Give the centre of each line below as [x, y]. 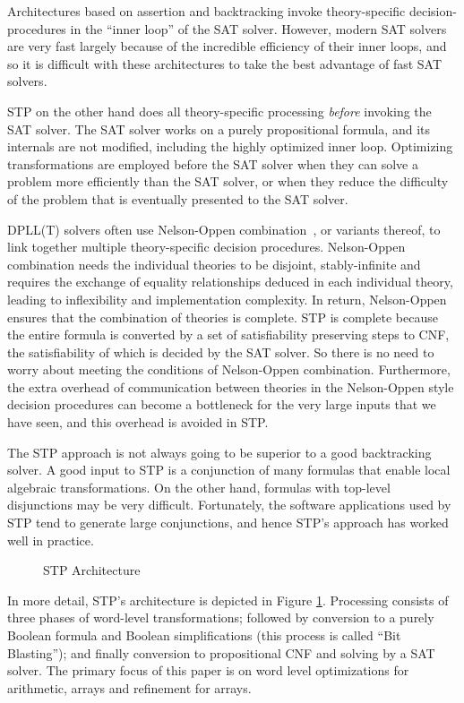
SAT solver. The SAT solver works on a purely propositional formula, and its [219, 129]
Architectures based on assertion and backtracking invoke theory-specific [206, 11]
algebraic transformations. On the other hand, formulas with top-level [199, 487]
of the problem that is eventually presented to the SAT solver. [178, 198]
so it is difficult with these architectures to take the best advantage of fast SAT [225, 63]
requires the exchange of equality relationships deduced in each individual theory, [230, 282]
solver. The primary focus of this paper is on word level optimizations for [208, 670]
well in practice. [51, 540]
